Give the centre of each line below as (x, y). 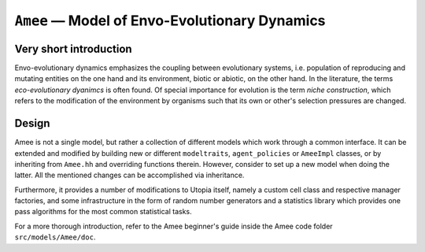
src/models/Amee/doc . (55, 237)
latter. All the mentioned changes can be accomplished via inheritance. (129, 175)
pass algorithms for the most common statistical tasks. (103, 212)
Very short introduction (74, 48)
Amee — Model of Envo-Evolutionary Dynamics (170, 20)
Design (32, 123)
